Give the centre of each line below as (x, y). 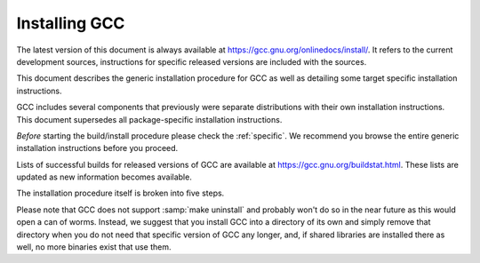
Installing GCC (71, 23)
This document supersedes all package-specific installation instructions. (149, 119)
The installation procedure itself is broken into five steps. (120, 193)
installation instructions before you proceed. (97, 148)
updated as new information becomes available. (104, 177)
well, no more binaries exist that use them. (94, 247)
